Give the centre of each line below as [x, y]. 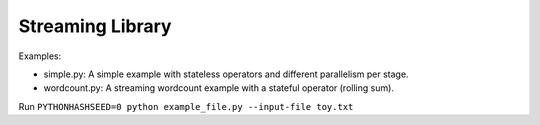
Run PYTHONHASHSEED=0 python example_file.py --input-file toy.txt [186, 106]
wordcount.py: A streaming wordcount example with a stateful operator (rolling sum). [219, 88]
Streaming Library [95, 26]
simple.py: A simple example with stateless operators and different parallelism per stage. [226, 74]
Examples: [40, 56]
